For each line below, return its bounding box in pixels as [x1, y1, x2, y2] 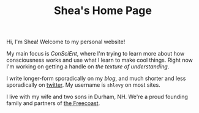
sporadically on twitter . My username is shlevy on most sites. [6, 81, 160, 89]
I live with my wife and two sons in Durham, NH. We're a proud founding [6, 93, 189, 101]
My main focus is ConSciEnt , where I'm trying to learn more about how [6, 50, 185, 57]
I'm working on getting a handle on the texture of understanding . [6, 63, 170, 70]
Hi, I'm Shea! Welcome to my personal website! [6, 38, 126, 46]
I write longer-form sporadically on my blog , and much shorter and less [6, 75, 186, 82]
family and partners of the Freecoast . [6, 100, 100, 107]
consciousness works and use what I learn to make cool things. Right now [6, 56, 193, 64]
